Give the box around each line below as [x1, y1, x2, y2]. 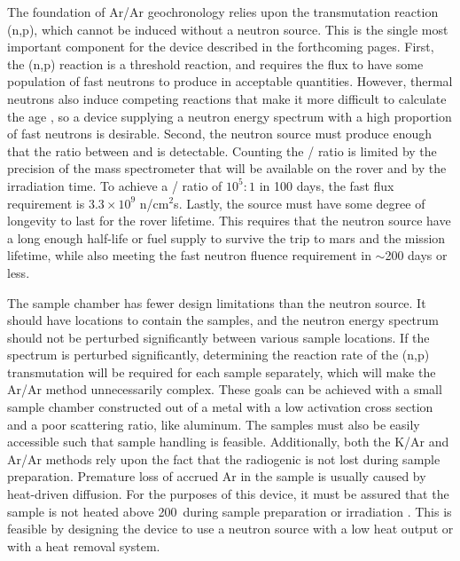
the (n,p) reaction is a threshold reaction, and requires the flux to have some [7, 54, 424, 73]
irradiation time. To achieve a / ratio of [7, 176, 222, 194]
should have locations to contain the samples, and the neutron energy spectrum [7, 311, 440, 329]
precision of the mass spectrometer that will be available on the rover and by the [7, 159, 447, 178]
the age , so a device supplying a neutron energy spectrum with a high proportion [7, 107, 452, 125]
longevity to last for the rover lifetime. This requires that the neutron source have [7, 211, 451, 230]
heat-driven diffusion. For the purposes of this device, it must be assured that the [7, 485, 449, 503]
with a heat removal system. [7, 536, 160, 555]
